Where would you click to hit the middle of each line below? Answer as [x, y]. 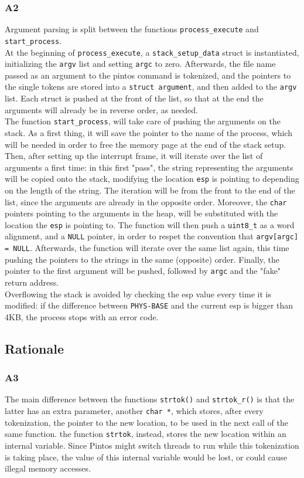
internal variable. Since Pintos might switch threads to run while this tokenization [152, 445]
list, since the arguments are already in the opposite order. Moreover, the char [146, 201]
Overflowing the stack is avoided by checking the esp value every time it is [138, 294]
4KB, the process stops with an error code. [82, 316]
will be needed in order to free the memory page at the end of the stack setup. [146, 144]
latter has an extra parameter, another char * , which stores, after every [134, 411]
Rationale [34, 348]
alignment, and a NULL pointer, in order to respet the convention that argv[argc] [152, 236]
